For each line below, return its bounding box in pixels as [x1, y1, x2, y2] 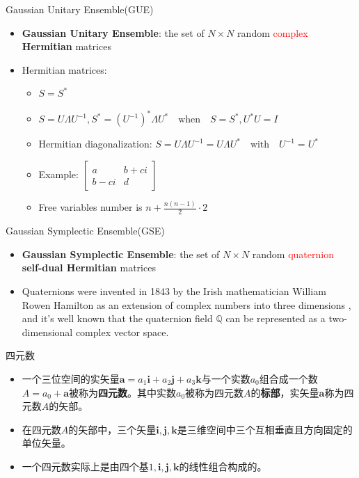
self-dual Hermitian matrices [22, 260, 156, 275]
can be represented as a [225, 311, 326, 326]
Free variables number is [38, 200, 143, 214]
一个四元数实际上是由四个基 [22, 459, 149, 473]
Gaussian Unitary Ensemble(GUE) [6, 2, 154, 16]
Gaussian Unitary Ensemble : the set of [22, 25, 205, 40]
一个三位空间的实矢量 [22, 371, 120, 385]
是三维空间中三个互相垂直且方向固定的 [177, 422, 353, 436]
